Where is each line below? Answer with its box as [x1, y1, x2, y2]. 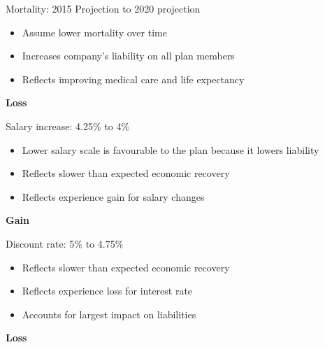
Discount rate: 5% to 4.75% [6, 236, 124, 250]
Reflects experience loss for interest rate [22, 283, 193, 298]
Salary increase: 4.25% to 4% [6, 118, 130, 133]
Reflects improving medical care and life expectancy [22, 71, 245, 86]
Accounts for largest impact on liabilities [22, 306, 196, 321]
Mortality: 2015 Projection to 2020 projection [6, 1, 201, 15]
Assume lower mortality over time [22, 24, 167, 39]
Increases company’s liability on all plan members [22, 48, 235, 63]
